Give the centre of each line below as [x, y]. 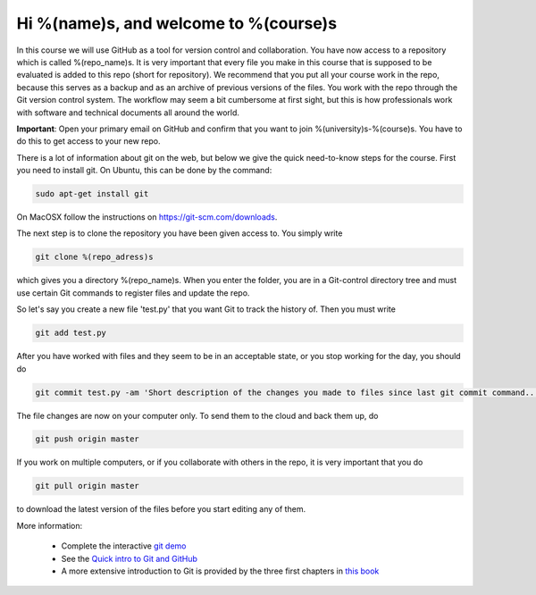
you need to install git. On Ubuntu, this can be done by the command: [144, 171]
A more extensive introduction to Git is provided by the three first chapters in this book [220, 571]
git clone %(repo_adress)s [94, 257]
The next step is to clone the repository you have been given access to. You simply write [180, 233]
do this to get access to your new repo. [88, 141]
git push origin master [88, 439]
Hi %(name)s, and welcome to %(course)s [177, 23]
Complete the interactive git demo [124, 546]
